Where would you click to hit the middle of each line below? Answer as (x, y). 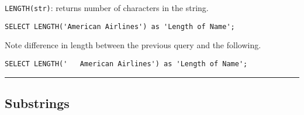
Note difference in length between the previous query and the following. (133, 45)
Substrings (37, 103)
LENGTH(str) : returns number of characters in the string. (107, 8)
